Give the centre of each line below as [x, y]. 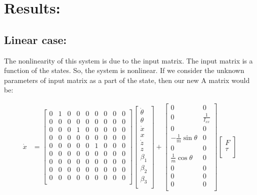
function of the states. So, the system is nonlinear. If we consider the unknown [124, 70]
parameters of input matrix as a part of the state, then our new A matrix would [127, 80]
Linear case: [35, 39]
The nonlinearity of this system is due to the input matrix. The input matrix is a [128, 60]
